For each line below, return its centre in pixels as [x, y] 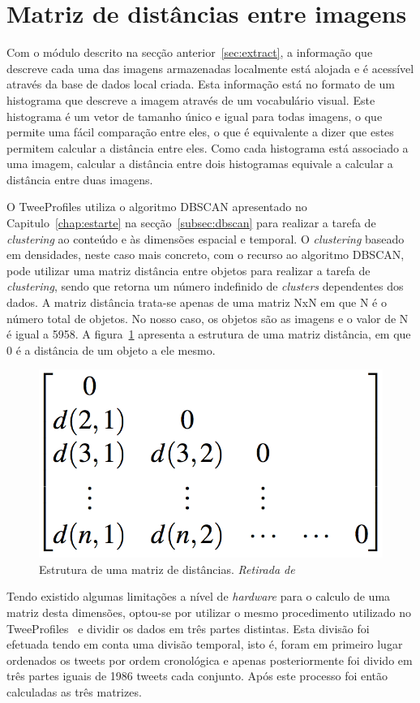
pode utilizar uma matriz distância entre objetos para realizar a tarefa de [189, 270]
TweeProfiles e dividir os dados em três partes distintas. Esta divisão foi [188, 628]
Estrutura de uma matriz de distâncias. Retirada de [167, 569]
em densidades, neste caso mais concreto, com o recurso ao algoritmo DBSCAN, [206, 254]
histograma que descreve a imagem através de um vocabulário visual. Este [191, 99]
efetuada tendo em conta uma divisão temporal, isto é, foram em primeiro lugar [205, 644]
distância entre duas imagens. [80, 179]
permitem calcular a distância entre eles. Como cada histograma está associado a [208, 147]
